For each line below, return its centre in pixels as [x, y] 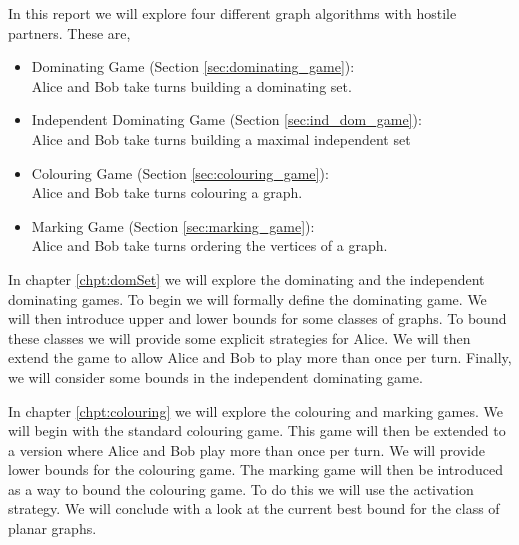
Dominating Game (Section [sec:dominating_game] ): [193, 66]
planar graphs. [52, 528]
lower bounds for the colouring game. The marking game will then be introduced [255, 469]
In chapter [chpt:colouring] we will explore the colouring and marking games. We [255, 410]
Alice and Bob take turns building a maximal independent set [221, 138]
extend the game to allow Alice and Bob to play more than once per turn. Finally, [260, 357]
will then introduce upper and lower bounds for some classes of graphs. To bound [257, 318]
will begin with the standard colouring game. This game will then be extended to [257, 430]
